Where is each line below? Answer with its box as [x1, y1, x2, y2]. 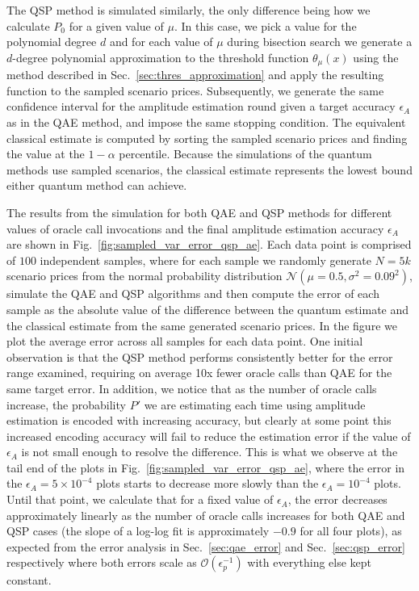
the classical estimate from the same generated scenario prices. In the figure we [6, 316, 397, 333]
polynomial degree [6, 33, 97, 50]
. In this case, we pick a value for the [174, 17, 357, 34]
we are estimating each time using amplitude [144, 396, 366, 413]
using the [353, 48, 399, 65]
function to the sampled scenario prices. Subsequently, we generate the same [6, 82, 384, 98]
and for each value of [109, 33, 213, 50]
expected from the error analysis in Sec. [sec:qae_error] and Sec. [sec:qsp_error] [6, 538, 405, 555]
